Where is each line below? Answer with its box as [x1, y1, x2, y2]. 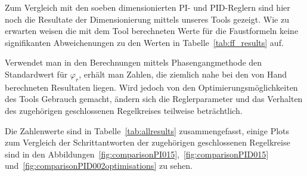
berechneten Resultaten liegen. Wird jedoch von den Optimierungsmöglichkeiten [5, 81, 298, 93]
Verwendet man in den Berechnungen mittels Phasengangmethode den [5, 56, 262, 69]
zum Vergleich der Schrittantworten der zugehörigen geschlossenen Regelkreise [5, 136, 290, 149]
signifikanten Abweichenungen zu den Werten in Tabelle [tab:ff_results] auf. [5, 36, 284, 48]
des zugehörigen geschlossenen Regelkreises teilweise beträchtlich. [5, 104, 243, 116]
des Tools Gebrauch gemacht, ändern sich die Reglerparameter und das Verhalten [5, 92, 303, 105]
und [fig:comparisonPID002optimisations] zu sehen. [5, 159, 193, 172]
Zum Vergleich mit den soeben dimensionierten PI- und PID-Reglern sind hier [5, 1, 290, 13]
